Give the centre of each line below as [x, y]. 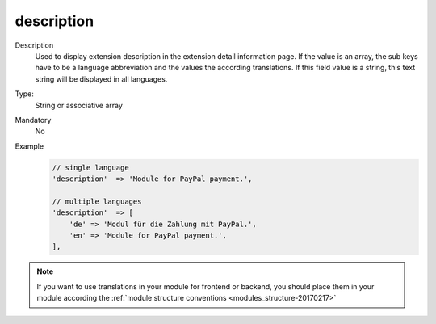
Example [29, 146]
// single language [90, 167]
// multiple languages [97, 201]
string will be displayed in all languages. [101, 79]
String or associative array [79, 105]
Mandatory [33, 120]
